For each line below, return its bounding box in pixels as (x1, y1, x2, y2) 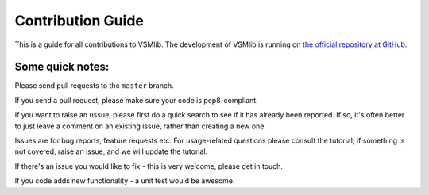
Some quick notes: (14, 60, 110, 74)
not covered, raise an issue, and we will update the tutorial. (14, 147, 208, 156)
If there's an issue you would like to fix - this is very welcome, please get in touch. (14, 161, 284, 170)
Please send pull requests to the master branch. (14, 81, 174, 90)
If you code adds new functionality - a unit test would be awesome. (14, 176, 235, 185)
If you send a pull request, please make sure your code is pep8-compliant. (14, 95, 258, 105)
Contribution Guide (14, 12, 145, 29)
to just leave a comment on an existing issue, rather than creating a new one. (14, 121, 266, 131)
